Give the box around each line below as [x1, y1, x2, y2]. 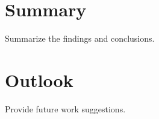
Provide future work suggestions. [5, 102, 126, 115]
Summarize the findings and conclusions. [5, 32, 155, 45]
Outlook [5, 67, 73, 92]
